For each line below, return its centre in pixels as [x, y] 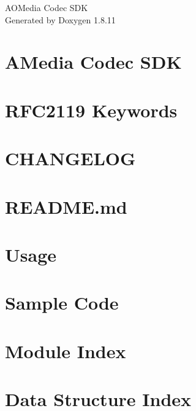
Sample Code [62, 303]
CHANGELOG [70, 158]
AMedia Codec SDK [93, 62]
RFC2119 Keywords [91, 110]
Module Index [66, 350]
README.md [66, 206]
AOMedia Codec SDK [47, 7]
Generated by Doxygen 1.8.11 [60, 19]
